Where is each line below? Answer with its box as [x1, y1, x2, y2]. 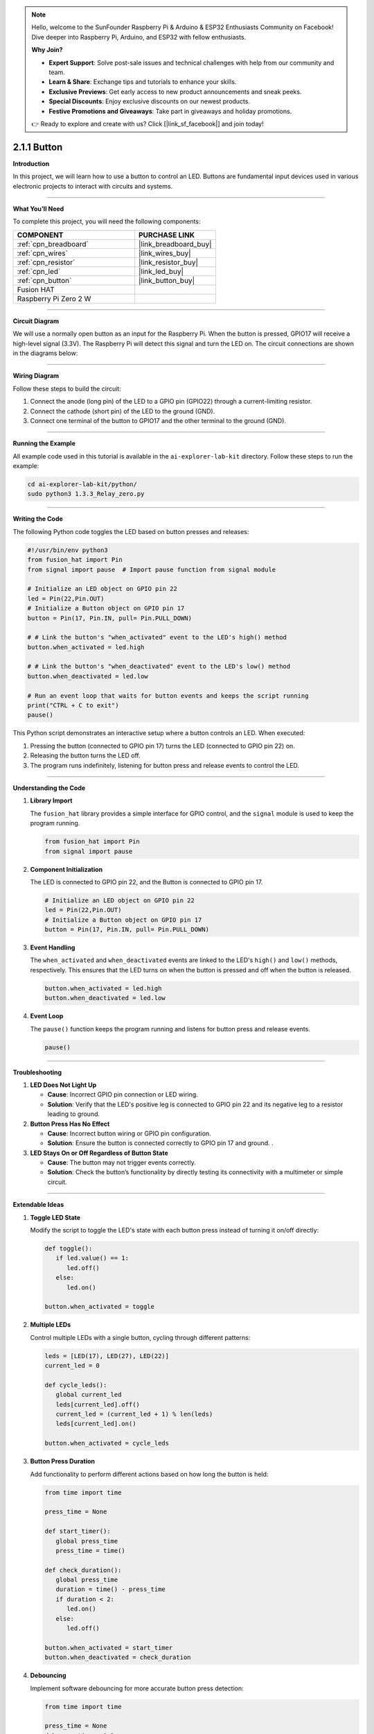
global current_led [55, 1391, 122, 1399]
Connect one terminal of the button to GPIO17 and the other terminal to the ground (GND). [30, 416, 287, 424]
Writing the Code [12, 515, 64, 523]
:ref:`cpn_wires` [17, 248, 69, 258]
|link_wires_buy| [139, 248, 191, 258]
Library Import [30, 796, 73, 805]
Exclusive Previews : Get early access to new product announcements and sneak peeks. [48, 87, 302, 96]
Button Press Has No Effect [30, 1119, 110, 1128]
